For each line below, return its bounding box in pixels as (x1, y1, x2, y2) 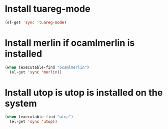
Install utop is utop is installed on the (5, 87, 163, 98)
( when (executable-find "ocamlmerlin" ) (5, 65, 90, 70)
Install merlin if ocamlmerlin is (5, 37, 135, 48)
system (5, 97, 37, 109)
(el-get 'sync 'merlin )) (9, 69, 62, 74)
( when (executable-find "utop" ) (5, 114, 73, 120)
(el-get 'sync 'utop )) (9, 119, 58, 124)
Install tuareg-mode (5, 3, 91, 15)
